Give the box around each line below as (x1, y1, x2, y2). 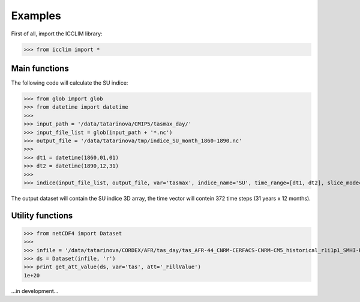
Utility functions (11, 210, 73, 220)
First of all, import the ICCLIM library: (11, 30, 103, 37)
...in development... (11, 287, 59, 294)
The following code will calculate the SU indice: (11, 79, 128, 86)
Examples (11, 9, 61, 22)
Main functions (11, 63, 69, 73)
